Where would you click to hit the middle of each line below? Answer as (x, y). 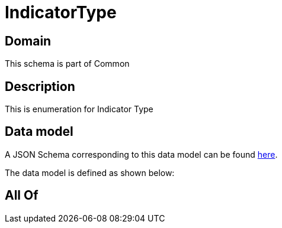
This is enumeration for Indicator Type (79, 109)
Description (40, 86)
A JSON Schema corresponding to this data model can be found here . (141, 154)
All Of (22, 196)
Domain (28, 41)
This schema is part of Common (67, 64)
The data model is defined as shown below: (90, 172)
